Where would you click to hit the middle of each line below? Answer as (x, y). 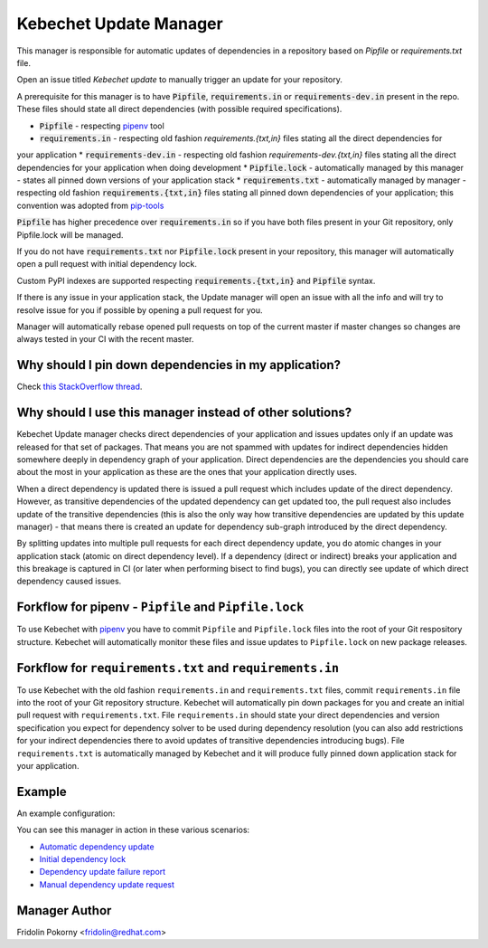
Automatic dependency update (97, 847)
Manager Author (64, 910)
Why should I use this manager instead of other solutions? (184, 413)
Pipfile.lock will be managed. (70, 234)
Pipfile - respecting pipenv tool (102, 126)
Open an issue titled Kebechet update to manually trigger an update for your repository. (180, 80)
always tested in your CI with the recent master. (105, 339)
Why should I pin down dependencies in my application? (179, 365)
